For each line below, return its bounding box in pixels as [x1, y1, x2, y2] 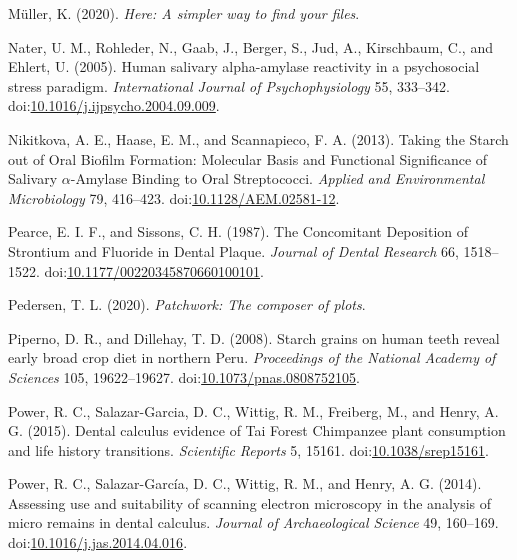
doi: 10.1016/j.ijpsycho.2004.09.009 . [8, 95, 220, 116]
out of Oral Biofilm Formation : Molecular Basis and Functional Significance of [8, 148, 488, 169]
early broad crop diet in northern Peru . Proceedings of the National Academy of [8, 347, 496, 368]
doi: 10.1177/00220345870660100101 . [44, 260, 264, 281]
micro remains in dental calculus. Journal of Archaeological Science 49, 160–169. [8, 512, 499, 533]
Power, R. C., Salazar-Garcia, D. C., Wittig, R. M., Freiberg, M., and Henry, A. [8, 400, 499, 421]
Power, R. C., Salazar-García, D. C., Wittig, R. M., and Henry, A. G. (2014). [8, 473, 482, 494]
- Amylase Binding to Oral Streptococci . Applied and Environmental [70, 168, 485, 189]
